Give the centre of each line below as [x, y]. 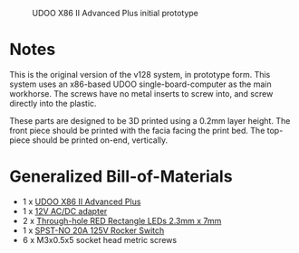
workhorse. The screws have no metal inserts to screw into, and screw [141, 93]
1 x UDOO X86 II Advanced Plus [82, 201]
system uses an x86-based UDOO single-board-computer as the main [140, 84]
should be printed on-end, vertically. [100, 140]
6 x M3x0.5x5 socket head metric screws [100, 239]
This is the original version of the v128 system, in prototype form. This [140, 74]
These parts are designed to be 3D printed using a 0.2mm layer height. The [150, 120]
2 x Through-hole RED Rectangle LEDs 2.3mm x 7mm [122, 220]
